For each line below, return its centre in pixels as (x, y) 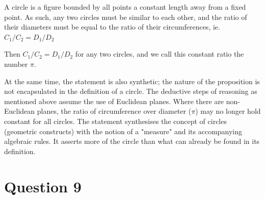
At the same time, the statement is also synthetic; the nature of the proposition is (132, 81)
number (16, 64)
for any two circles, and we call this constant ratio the (160, 54)
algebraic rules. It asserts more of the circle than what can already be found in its (132, 141)
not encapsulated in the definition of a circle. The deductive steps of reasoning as (131, 91)
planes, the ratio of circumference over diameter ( (114, 111)
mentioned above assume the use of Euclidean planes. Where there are (114, 101)
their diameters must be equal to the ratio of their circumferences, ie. (112, 27)
